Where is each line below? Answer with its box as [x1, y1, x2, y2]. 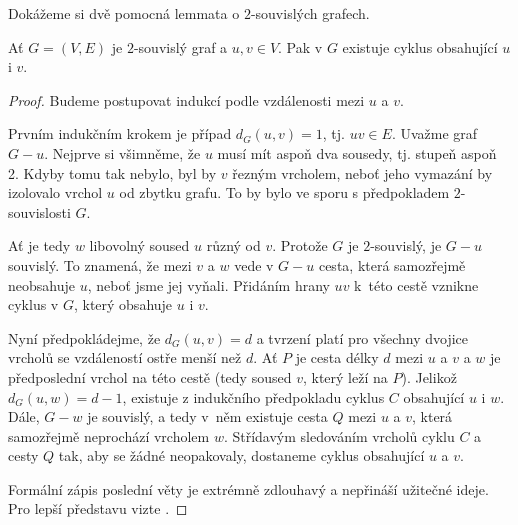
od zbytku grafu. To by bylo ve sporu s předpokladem [119, 182, 450, 203]
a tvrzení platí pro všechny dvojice [256, 327, 468, 348]
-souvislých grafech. [250, 3, 370, 23]
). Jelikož [401, 366, 457, 387]
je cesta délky [295, 347, 379, 368]
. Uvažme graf [391, 123, 478, 144]
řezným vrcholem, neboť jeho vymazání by [232, 162, 493, 183]
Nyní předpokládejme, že [8, 327, 161, 348]
